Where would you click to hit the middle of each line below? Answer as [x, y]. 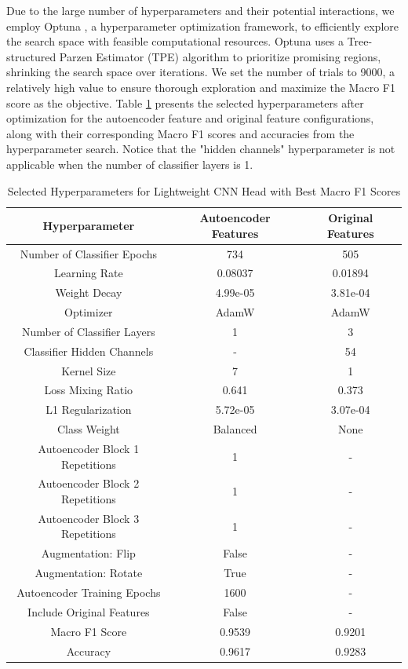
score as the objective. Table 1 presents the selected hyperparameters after [185, 102]
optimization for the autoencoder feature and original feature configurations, [190, 118]
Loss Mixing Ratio [89, 390]
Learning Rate [89, 273]
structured [31, 56]
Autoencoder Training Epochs [89, 592]
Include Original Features [89, 611]
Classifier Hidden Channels [89, 351]
